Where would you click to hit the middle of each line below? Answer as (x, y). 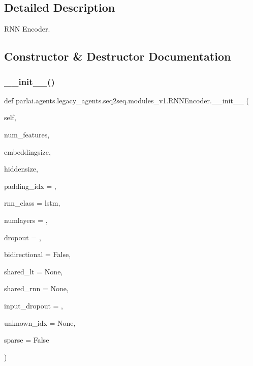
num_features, (27, 134)
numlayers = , (26, 220)
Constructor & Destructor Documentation (118, 56)
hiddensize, (21, 169)
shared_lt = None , (34, 271)
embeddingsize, (27, 151)
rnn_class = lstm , (32, 203)
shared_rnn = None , (36, 288)
